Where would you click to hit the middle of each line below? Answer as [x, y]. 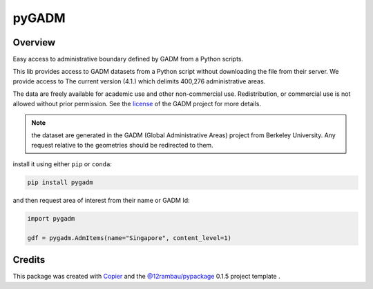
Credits [29, 260]
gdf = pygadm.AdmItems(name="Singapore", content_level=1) [129, 238]
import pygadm [51, 219]
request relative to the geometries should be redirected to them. [122, 145]
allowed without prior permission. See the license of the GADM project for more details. [137, 103]
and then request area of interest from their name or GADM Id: [101, 201]
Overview [34, 42]
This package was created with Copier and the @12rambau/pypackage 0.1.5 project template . [146, 277]
